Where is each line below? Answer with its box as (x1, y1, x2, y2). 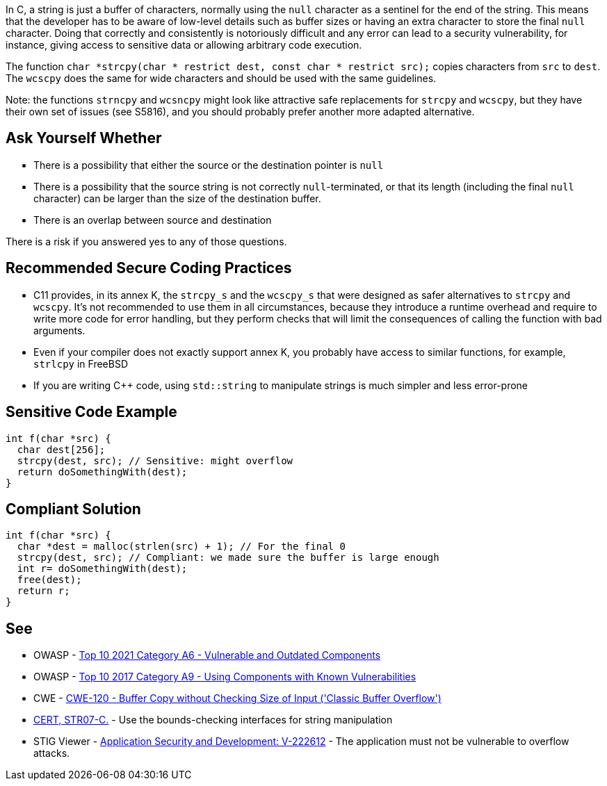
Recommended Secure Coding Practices (6, 259, 292, 277)
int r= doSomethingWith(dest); (17, 563, 188, 575)
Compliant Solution (6, 500, 141, 518)
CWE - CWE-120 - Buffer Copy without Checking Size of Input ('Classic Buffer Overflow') (33, 692, 442, 705)
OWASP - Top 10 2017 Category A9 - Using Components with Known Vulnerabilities (33, 671, 416, 683)
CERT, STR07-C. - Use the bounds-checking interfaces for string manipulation (33, 714, 393, 726)
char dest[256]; (17, 443, 106, 455)
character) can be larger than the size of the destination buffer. (33, 192, 321, 204)
